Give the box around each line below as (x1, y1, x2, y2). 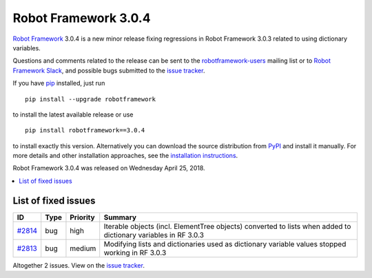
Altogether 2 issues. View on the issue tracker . (12, 261, 145, 269)
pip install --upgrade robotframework (25, 95, 156, 103)
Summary (103, 212, 137, 222)
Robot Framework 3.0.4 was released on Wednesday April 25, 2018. (12, 164, 206, 172)
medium (70, 244, 96, 253)
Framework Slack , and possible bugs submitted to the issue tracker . (12, 66, 205, 75)
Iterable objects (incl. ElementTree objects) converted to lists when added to (103, 221, 351, 231)
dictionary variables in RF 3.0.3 (103, 230, 205, 239)
